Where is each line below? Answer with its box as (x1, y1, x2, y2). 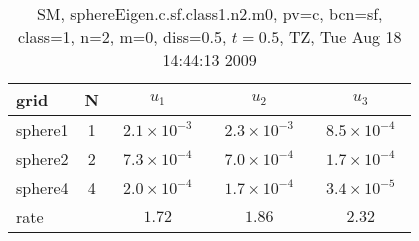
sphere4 (16, 176, 69, 199)
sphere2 (16, 147, 69, 170)
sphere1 (16, 118, 69, 141)
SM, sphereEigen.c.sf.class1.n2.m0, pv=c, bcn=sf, (36, 2, 383, 25)
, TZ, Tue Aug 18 (279, 25, 402, 48)
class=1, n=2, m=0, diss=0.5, (17, 25, 227, 48)
